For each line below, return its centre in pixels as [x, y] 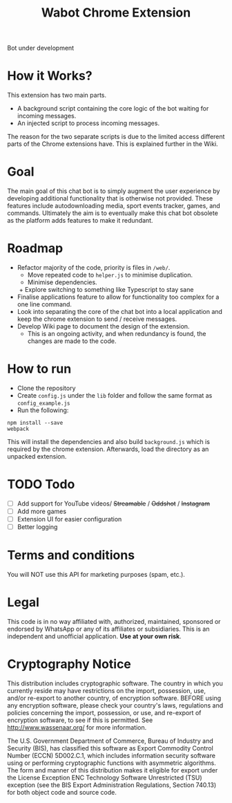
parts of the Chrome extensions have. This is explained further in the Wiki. [113, 144]
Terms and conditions [71, 555]
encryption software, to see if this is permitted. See [80, 720]
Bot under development [41, 48]
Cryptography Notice [69, 664]
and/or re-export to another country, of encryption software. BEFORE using [114, 698]
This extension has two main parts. [57, 95]
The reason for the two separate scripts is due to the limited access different [116, 137]
